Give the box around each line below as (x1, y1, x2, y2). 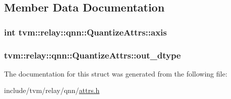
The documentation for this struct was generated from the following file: (4, 68, 227, 78)
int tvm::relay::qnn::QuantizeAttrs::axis (4, 25, 167, 38)
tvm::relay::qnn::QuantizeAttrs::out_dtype (4, 48, 181, 61)
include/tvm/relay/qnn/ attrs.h (4, 85, 100, 95)
